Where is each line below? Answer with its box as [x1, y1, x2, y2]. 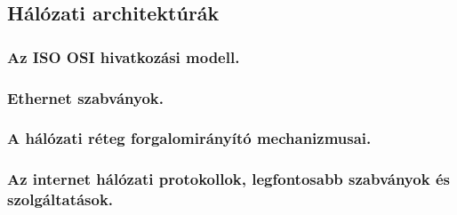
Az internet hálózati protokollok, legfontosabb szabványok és [7, 168, 450, 190]
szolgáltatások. [7, 188, 114, 211]
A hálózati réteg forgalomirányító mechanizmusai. [7, 127, 372, 149]
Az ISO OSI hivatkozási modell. [7, 45, 240, 68]
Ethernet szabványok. [7, 86, 164, 108]
